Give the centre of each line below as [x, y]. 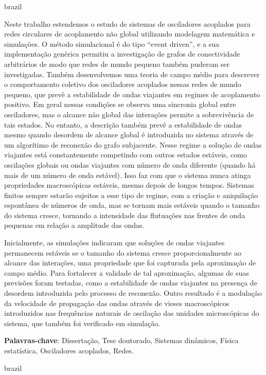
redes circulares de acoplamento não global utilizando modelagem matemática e [130, 34]
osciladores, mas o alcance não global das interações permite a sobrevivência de [129, 114]
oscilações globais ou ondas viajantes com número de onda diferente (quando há [130, 164]
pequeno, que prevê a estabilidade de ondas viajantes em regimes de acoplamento [132, 94]
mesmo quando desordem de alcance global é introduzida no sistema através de [129, 135]
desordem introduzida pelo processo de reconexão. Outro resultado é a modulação [133, 293]
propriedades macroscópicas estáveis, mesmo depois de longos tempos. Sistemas [129, 185]
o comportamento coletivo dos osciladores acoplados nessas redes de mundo [123, 84]
